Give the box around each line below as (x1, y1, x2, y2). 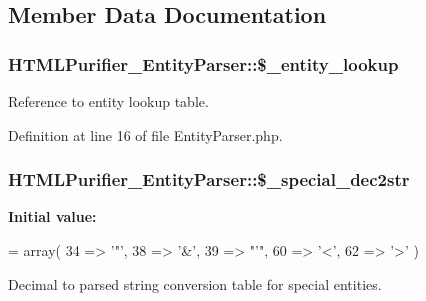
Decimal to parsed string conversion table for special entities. (8, 273, 382, 294)
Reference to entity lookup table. (8, 91, 209, 111)
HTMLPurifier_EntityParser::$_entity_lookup (8, 51, 399, 76)
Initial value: (8, 206, 97, 227)
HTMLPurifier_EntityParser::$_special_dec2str (8, 167, 410, 192)
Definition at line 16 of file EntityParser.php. (8, 124, 283, 145)
